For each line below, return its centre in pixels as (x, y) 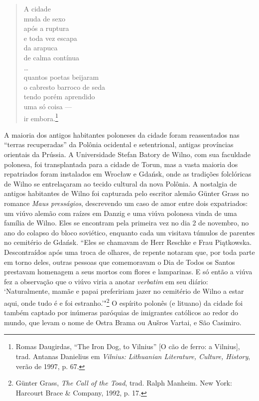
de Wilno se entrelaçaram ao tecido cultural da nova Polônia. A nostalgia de (121, 183)
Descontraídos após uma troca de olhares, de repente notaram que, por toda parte (129, 252)
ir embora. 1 (41, 117)
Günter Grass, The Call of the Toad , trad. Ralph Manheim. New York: (124, 383)
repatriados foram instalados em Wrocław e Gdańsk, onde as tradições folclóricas (128, 174)
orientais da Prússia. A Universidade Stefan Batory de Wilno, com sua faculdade (127, 154)
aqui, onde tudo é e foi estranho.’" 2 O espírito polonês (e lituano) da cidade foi (124, 302)
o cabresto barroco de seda (64, 87)
